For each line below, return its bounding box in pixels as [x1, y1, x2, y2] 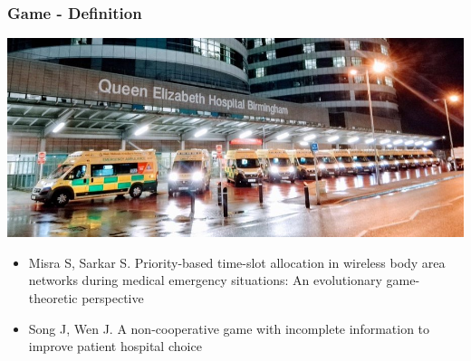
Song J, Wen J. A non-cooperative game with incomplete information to [28, 318, 430, 337]
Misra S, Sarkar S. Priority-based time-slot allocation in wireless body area [28, 252, 446, 271]
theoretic [28, 289, 78, 308]
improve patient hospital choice [28, 337, 202, 356]
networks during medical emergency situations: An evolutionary [28, 271, 382, 290]
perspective [82, 289, 144, 308]
